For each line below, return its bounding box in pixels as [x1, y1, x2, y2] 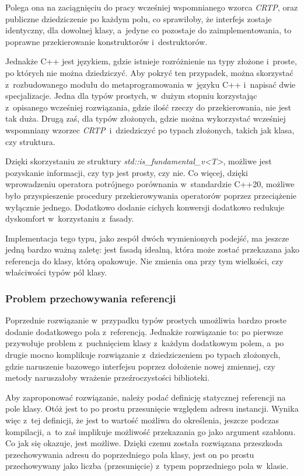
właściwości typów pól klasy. [5, 266, 107, 278]
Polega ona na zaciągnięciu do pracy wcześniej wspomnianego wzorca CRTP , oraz [5, 1, 298, 13]
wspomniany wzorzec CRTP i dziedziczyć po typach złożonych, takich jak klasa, [5, 123, 295, 136]
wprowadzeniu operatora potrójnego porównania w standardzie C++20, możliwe [5, 178, 295, 190]
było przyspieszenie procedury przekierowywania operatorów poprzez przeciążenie [5, 189, 297, 201]
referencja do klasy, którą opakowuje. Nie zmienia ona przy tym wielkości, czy [5, 254, 284, 267]
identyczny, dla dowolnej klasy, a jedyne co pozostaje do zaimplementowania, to [5, 24, 292, 36]
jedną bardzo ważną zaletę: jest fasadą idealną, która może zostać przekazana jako [5, 243, 299, 256]
